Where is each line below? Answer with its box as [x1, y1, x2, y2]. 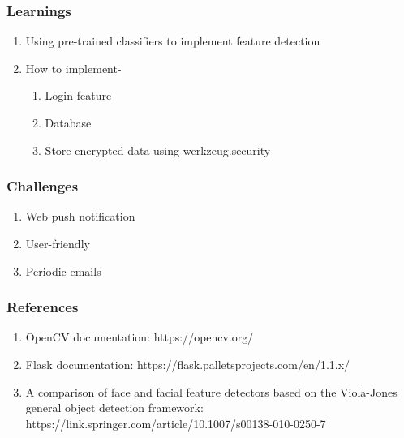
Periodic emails [25, 262, 101, 279]
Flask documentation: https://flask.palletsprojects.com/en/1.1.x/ [25, 356, 350, 372]
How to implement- [25, 59, 122, 76]
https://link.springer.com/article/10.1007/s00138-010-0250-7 [25, 414, 326, 432]
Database [45, 114, 92, 131]
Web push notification [25, 208, 135, 225]
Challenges [6, 176, 79, 196]
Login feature [45, 87, 112, 104]
